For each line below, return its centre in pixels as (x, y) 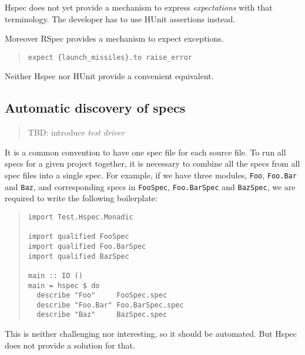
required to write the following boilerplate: (81, 198)
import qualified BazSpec (78, 256)
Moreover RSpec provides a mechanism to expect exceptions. (114, 38)
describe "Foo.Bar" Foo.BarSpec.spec (110, 305)
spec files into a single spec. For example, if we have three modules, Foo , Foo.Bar (151, 175)
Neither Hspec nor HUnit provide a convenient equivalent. (109, 76)
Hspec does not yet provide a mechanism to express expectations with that (139, 7)
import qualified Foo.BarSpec (87, 246)
